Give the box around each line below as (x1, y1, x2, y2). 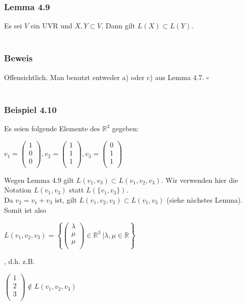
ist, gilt (55, 195, 77, 205)
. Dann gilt (101, 20, 135, 31)
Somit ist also (4, 204, 47, 215)
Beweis (4, 52, 33, 64)
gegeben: (112, 123, 139, 134)
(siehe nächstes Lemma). (167, 195, 243, 205)
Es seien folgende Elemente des (4, 123, 100, 134)
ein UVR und (30, 20, 72, 31)
